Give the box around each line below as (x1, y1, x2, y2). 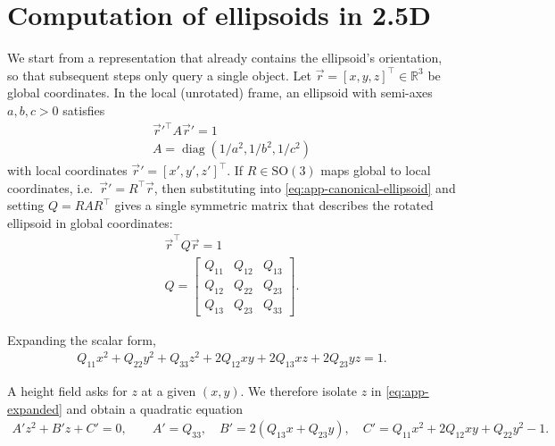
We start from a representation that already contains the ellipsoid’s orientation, (7, 48, 443, 67)
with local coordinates (7, 161, 128, 180)
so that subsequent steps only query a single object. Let (7, 65, 311, 84)
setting (7, 196, 45, 215)
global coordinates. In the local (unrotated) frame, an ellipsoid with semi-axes (7, 83, 433, 102)
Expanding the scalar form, (7, 330, 156, 349)
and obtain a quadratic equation (66, 399, 244, 417)
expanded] (7, 399, 62, 417)
